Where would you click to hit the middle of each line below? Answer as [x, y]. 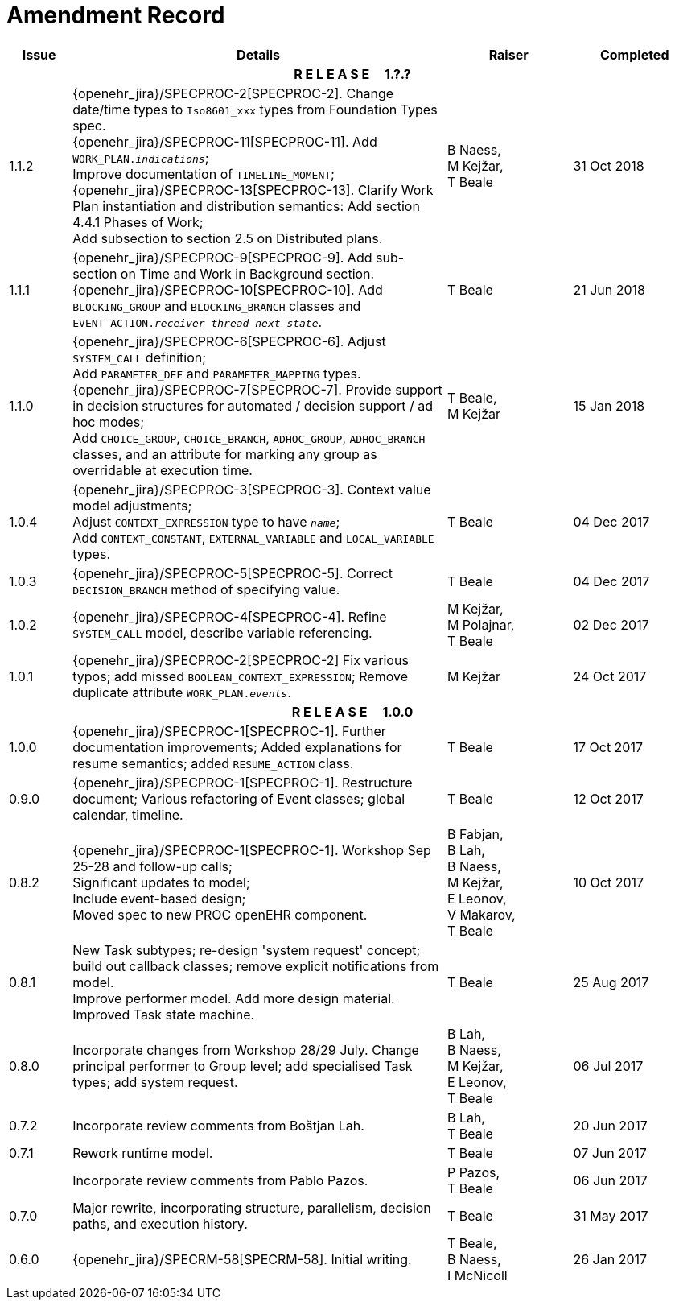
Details [259, 54]
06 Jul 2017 [608, 1066]
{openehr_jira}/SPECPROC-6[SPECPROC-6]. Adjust [229, 341]
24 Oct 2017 [610, 676]
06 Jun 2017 [610, 1180]
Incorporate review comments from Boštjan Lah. [218, 1125]
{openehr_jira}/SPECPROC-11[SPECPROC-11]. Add [225, 141]
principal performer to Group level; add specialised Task [243, 1066]
